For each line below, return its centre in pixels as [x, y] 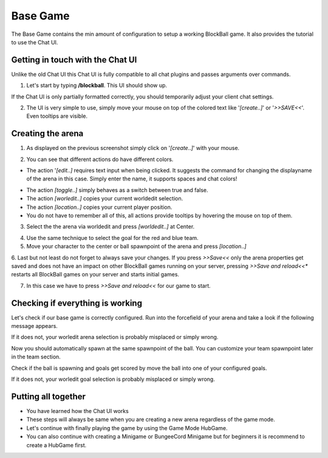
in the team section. [36, 357]
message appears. [34, 326]
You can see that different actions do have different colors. [100, 159]
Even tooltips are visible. [57, 116]
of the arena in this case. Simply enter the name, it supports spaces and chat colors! [132, 179]
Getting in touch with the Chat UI [74, 60]
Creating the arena [47, 134]
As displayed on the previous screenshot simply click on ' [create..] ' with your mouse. [133, 148]
